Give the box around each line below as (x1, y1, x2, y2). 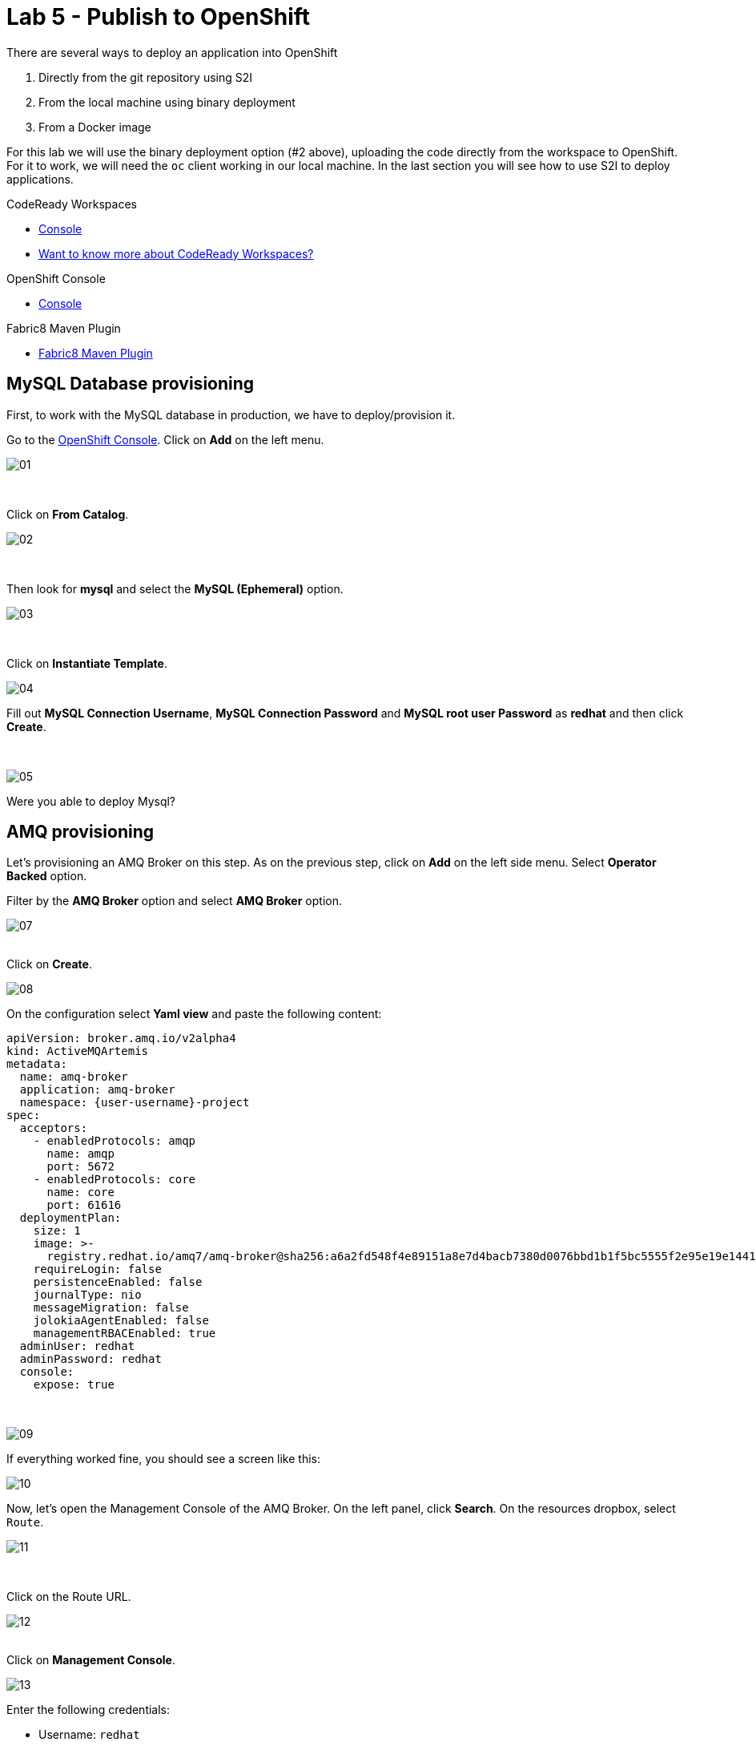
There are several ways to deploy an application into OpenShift (6, 45, 338, 59)
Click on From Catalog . (6, 507, 129, 521)
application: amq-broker (19, 1083, 175, 1097)
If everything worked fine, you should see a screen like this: (6, 1452, 321, 1466)
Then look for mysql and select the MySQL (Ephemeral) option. (6, 581, 344, 596)
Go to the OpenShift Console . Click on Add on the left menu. (6, 432, 324, 447)
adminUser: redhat (19, 1340, 135, 1353)
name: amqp (46, 1147, 115, 1161)
